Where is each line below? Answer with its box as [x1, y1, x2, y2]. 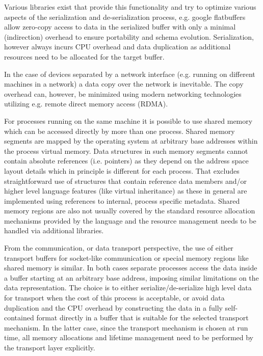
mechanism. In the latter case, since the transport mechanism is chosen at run [4, 322, 248, 333]
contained [4, 312, 34, 323]
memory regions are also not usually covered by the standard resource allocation [4, 205, 255, 216]
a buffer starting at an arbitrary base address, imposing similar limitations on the [4, 272, 259, 283]
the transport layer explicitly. [4, 342, 95, 352]
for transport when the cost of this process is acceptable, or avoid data [4, 292, 225, 303]
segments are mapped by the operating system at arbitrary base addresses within [4, 135, 258, 146]
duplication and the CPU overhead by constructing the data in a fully [4, 302, 223, 313]
